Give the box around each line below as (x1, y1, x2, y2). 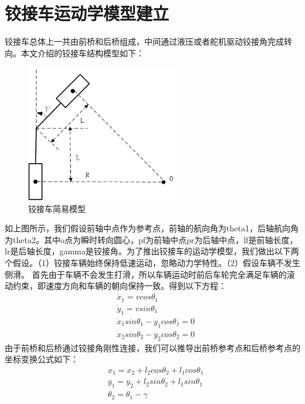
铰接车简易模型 (28, 202, 86, 214)
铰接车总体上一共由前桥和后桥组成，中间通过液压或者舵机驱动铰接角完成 (5, 35, 284, 48)
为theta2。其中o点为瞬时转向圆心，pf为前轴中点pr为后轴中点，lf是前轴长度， (5, 233, 298, 245)
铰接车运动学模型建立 (5, 1, 170, 25)
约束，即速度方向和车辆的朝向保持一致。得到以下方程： (12, 280, 226, 292)
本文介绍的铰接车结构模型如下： (21, 46, 144, 59)
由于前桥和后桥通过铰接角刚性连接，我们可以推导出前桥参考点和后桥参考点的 (5, 341, 300, 353)
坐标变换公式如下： (5, 353, 79, 365)
